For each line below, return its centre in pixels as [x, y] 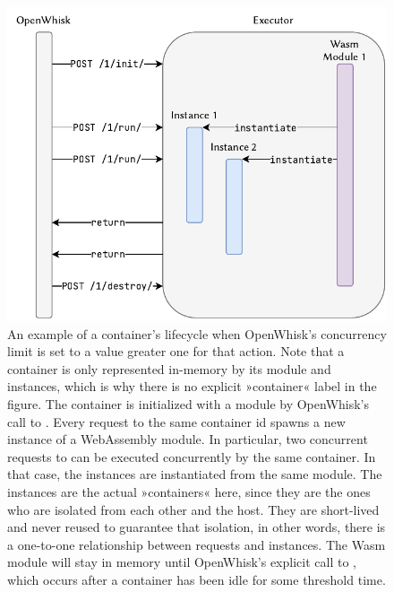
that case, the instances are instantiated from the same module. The [195, 474]
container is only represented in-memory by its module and [169, 368]
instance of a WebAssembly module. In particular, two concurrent [188, 439]
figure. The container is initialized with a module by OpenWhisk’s [188, 404]
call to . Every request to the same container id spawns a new [176, 421]
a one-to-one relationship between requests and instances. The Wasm [197, 544]
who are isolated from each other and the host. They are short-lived [193, 509]
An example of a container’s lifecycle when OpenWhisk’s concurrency [197, 333]
